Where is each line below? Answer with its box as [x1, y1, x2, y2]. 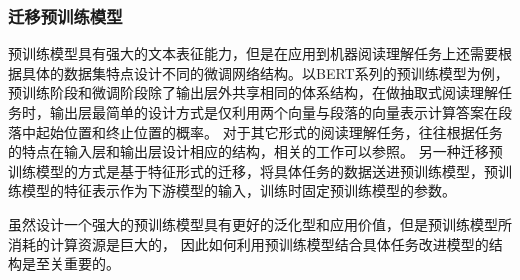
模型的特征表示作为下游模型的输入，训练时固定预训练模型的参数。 [21, 180, 456, 201]
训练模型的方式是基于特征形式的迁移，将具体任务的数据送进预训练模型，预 [8, 160, 498, 181]
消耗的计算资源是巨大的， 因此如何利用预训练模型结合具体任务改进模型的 [8, 233, 489, 254]
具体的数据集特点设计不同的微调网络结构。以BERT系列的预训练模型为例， [21, 62, 509, 83]
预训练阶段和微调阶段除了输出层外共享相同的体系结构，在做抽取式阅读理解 [8, 82, 498, 103]
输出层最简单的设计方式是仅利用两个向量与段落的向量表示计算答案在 [49, 102, 498, 122]
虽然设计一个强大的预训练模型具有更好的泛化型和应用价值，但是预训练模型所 [8, 213, 512, 234]
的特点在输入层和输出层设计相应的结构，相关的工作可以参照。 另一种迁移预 [8, 141, 503, 162]
